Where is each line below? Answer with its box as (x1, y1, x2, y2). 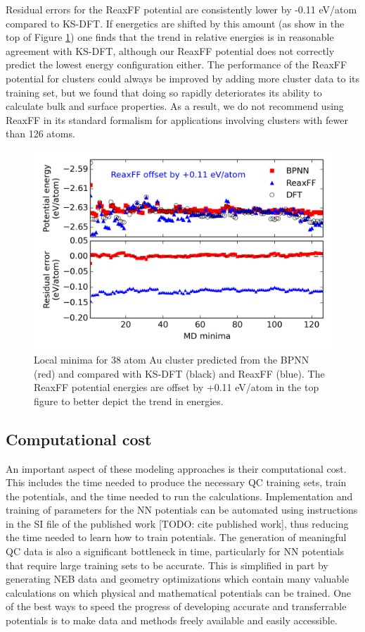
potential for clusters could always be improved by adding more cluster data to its (6, 70, 360, 85)
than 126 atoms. (6, 126, 75, 141)
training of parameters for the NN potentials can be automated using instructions (6, 502, 358, 517)
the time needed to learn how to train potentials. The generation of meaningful (6, 530, 347, 545)
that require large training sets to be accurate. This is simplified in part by (6, 557, 328, 572)
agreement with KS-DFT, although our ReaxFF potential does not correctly (6, 43, 335, 58)
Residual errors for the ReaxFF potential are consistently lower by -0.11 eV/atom (6, 2, 357, 16)
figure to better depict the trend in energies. (34, 393, 224, 408)
